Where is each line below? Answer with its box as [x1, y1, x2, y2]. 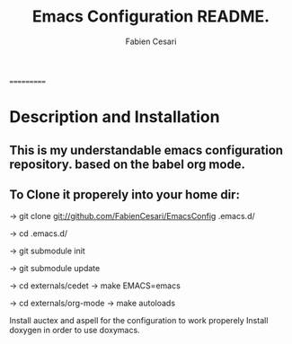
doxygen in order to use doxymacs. [9, 325, 141, 336]
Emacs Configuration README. [31, 6, 270, 27]
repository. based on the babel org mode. [9, 156, 245, 172]
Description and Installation [9, 107, 220, 128]
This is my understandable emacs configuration [9, 142, 284, 158]
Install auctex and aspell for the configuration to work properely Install [9, 315, 269, 326]
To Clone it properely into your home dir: [9, 187, 241, 202]
